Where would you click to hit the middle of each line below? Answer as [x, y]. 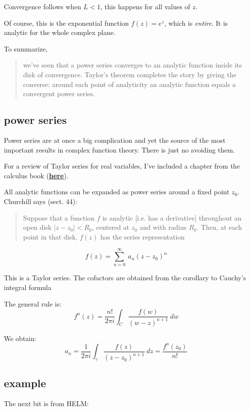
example [25, 383]
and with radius [163, 227]
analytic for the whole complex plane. [60, 32]
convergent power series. [59, 94]
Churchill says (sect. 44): [41, 201]
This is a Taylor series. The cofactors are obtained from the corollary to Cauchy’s [125, 278]
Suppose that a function [59, 217]
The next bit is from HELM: [46, 403]
